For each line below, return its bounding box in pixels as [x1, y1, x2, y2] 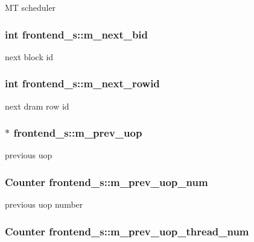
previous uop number [5, 198, 83, 211]
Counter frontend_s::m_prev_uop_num [5, 174, 208, 189]
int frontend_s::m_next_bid [5, 26, 148, 42]
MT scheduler [5, 1, 56, 13]
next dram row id [5, 99, 69, 112]
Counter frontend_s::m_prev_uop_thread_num [5, 223, 249, 238]
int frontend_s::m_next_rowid [5, 76, 160, 91]
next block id [5, 50, 54, 63]
